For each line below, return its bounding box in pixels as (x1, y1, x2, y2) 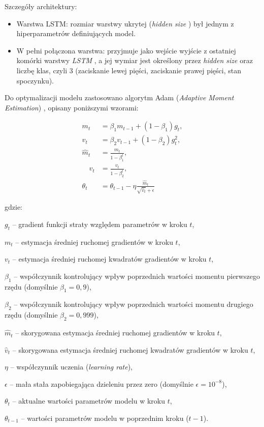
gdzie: (5, 202, 22, 212)
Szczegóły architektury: (5, 1, 77, 11)
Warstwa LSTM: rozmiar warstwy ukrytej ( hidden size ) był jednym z (16, 18, 234, 29)
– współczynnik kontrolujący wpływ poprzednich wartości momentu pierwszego (14, 270, 260, 281)
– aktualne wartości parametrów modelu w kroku (12, 395, 166, 406)
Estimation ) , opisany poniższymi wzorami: (5, 102, 139, 112)
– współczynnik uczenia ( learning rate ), (10, 361, 133, 372)
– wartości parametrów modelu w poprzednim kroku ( (21, 413, 189, 423)
